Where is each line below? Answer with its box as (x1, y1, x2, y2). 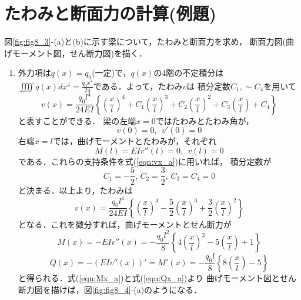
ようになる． (152, 283, 202, 295)
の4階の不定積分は (153, 66, 224, 79)
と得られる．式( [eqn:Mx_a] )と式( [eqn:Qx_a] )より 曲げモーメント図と (18, 272, 280, 284)
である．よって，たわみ (93, 79, 183, 92)
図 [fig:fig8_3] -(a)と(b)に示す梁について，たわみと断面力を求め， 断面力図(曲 (4, 35, 294, 48)
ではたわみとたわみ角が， (155, 114, 254, 126)
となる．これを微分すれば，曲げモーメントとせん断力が (18, 218, 232, 230)
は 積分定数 (186, 79, 230, 92)
